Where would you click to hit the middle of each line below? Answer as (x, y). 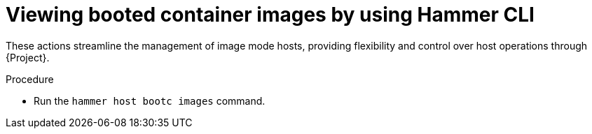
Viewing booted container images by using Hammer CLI (270, 15)
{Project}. (28, 57)
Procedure (30, 79)
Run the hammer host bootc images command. (150, 100)
